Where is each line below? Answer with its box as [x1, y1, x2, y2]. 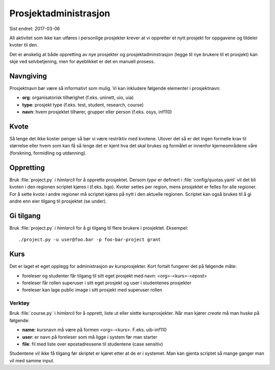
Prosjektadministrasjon [9, 8, 111, 19]
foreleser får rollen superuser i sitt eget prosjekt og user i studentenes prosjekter [22, 280, 192, 286]
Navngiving [9, 71, 47, 80]
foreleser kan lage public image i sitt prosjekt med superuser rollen [22, 287, 162, 293]
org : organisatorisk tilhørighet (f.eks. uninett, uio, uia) [22, 94, 134, 101]
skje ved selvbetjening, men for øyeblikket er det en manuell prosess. [9, 59, 155, 65]
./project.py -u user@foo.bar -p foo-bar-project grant [18, 237, 161, 242]
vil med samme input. [9, 357, 54, 363]
